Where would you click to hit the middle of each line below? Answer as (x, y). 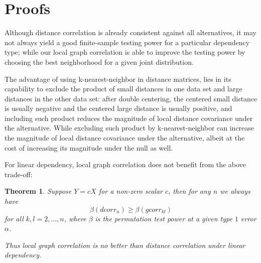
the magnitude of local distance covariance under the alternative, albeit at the (125, 138)
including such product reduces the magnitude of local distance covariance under (129, 118)
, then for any (189, 191)
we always (235, 191)
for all (14, 218)
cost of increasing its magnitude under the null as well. (89, 147)
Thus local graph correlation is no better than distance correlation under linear (125, 245)
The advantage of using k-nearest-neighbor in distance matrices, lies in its (118, 79)
